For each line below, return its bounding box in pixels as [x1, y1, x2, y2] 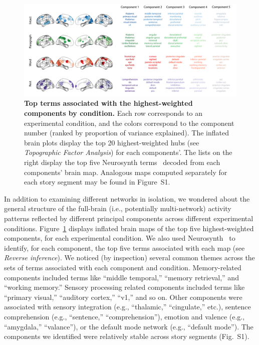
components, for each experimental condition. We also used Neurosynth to [4, 233, 235, 243]
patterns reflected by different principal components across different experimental [4, 213, 253, 223]
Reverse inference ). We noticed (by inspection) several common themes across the [4, 252, 255, 263]
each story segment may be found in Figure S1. [24, 177, 170, 187]
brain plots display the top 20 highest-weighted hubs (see [24, 137, 199, 147]
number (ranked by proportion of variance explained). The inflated [24, 127, 229, 138]
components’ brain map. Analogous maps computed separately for [24, 166, 227, 177]
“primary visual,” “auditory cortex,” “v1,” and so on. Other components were [4, 291, 242, 302]
